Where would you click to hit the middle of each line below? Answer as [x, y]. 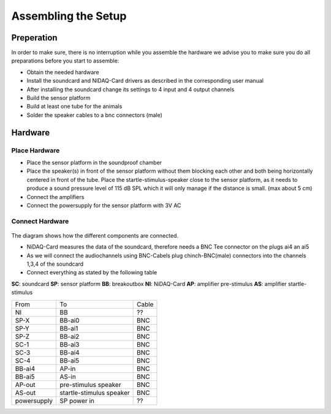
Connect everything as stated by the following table [92, 273]
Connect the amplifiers [55, 197]
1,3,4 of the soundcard [55, 264]
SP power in [77, 401]
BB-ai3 [69, 344]
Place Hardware [36, 150]
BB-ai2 [69, 336]
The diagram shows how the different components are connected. [95, 235]
